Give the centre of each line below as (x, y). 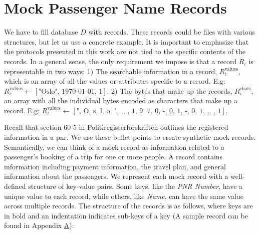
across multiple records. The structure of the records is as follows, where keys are (128, 206)
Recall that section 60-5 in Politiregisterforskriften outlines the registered (116, 127)
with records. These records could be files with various (172, 32)
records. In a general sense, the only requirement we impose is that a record (120, 61)
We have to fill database (41, 32)
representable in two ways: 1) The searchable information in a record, (111, 71)
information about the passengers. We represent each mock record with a (116, 176)
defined (15, 186)
